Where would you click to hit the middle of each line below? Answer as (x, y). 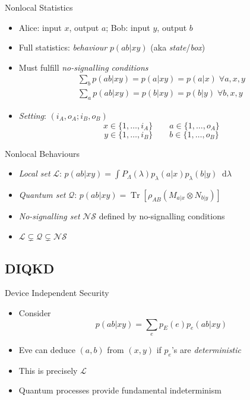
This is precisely (48, 370)
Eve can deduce (47, 349)
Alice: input (40, 27)
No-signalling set (49, 216)
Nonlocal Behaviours (42, 153)
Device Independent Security (57, 293)
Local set (34, 173)
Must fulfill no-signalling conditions (83, 67)
